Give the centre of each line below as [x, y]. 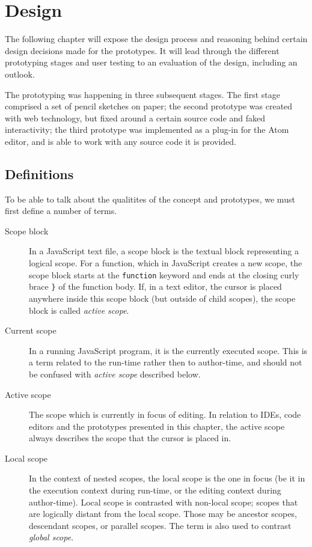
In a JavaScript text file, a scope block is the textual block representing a [164, 251]
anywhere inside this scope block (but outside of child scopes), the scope [162, 298]
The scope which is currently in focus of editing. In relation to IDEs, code [165, 414]
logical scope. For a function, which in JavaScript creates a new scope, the [166, 263]
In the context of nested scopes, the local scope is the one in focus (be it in [167, 478]
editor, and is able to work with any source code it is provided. [121, 141]
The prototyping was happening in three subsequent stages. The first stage [142, 94]
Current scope [31, 330]
